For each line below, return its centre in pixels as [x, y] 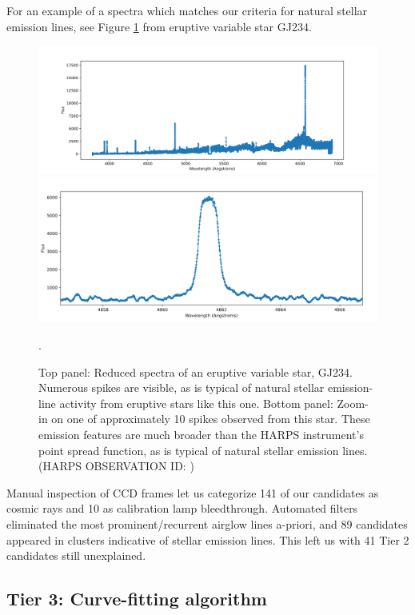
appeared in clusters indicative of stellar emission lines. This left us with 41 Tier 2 [208, 539]
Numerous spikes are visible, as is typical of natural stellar [182, 387]
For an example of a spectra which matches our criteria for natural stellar [187, 10]
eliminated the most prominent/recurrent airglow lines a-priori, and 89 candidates [207, 523]
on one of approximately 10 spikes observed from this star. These [211, 419]
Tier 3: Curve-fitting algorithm [137, 599]
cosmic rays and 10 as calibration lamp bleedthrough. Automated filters [182, 508]
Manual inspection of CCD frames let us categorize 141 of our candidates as [193, 492]
